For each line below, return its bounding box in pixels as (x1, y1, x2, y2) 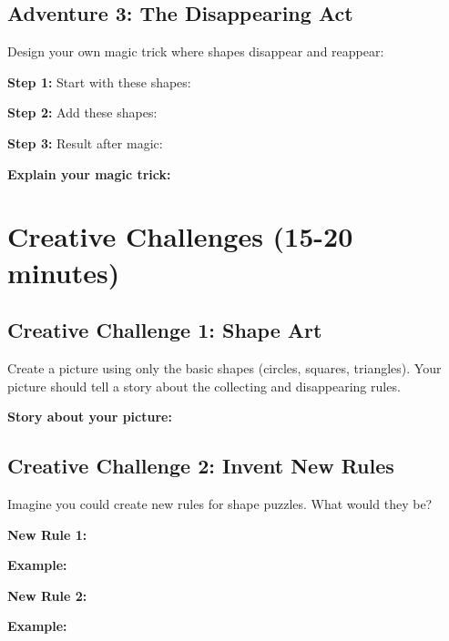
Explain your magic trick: (7, 164, 171, 183)
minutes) (7, 253, 120, 290)
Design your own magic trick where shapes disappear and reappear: (7, 42, 384, 61)
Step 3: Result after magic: (7, 133, 163, 152)
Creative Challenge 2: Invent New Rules (7, 452, 394, 480)
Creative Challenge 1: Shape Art (7, 316, 322, 344)
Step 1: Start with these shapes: (7, 72, 191, 91)
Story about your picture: (7, 407, 172, 426)
